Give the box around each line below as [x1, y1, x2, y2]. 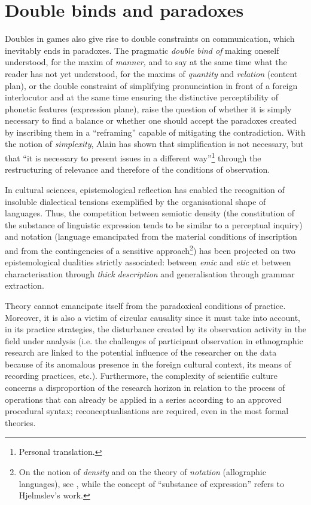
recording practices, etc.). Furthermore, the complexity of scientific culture [5, 369, 278, 382]
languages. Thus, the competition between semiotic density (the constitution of [5, 207, 295, 219]
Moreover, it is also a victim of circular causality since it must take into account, [5, 311, 300, 323]
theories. [5, 416, 36, 429]
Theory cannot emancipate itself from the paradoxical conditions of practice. [5, 299, 286, 311]
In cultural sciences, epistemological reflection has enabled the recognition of [5, 183, 285, 195]
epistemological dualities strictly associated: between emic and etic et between [5, 256, 291, 268]
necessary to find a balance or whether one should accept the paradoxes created [5, 114, 297, 127]
